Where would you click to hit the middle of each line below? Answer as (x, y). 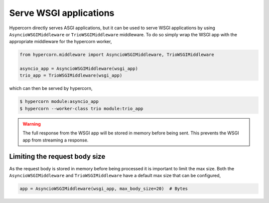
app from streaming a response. (56, 140)
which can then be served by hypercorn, (51, 88)
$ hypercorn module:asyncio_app (59, 101)
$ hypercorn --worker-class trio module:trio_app (81, 108)
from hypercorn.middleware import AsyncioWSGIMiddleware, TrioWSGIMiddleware (117, 55)
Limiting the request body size (57, 157)
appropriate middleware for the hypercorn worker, (61, 42)
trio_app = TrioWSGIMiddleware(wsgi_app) (71, 75)
